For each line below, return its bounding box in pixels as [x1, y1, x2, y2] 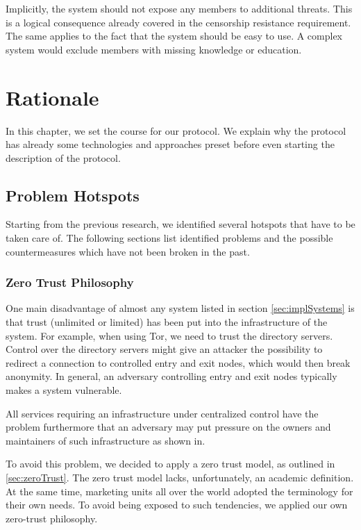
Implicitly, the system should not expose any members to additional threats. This [6, 1, 353, 15]
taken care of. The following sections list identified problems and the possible [6, 231, 333, 245]
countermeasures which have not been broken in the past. [6, 244, 250, 258]
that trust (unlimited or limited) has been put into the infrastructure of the [6, 315, 328, 329]
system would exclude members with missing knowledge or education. [6, 42, 302, 56]
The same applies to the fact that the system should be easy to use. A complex [6, 28, 343, 43]
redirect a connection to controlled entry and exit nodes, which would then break [6, 355, 351, 370]
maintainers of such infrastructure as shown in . [6, 433, 205, 447]
